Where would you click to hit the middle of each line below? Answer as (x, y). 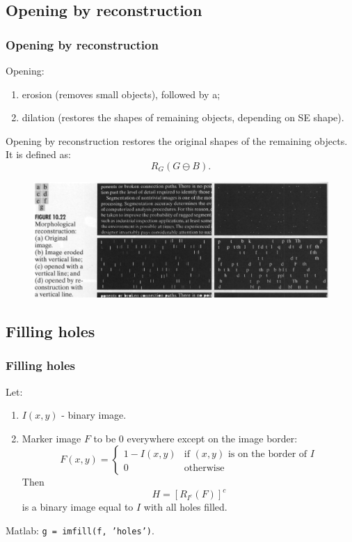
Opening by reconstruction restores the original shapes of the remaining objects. (177, 140)
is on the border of (267, 455)
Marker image (51, 438)
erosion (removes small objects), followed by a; (121, 94)
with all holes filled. (185, 507)
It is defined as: (38, 154)
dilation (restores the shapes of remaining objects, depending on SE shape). (183, 117)
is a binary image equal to (78, 507)
